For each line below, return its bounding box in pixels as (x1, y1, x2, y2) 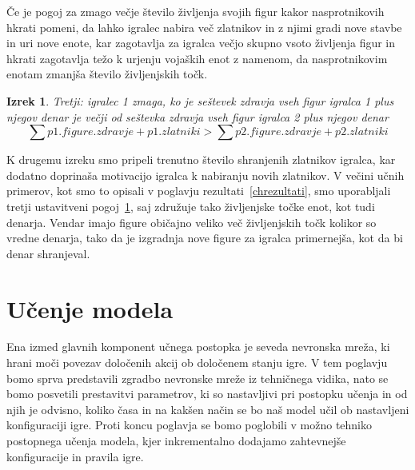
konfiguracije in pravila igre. (6, 448, 144, 464)
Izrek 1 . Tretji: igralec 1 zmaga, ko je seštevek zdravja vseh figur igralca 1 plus (6, 92, 394, 109)
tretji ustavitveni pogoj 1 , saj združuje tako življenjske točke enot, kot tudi (6, 197, 375, 214)
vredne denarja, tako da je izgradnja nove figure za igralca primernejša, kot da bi (6, 229, 403, 246)
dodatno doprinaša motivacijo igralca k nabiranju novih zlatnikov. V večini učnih (6, 166, 405, 183)
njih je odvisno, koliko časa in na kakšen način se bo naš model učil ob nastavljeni (6, 400, 409, 417)
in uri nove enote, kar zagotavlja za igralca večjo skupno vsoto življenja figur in (6, 34, 396, 51)
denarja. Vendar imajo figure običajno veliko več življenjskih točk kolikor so (6, 213, 377, 230)
